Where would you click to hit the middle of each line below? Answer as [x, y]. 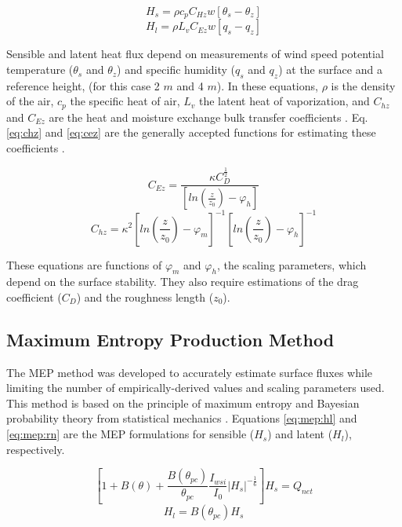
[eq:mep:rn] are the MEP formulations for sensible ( [130, 434]
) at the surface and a [330, 70]
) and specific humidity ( [176, 70]
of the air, [30, 101]
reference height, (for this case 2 [83, 85]
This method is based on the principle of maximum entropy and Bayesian [183, 403]
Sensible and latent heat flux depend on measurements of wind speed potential [195, 54]
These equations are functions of [84, 264]
